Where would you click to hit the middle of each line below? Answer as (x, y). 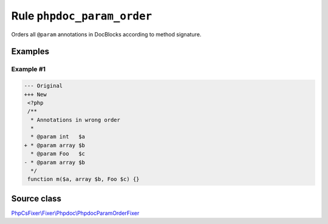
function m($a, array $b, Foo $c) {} (84, 179)
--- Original (43, 86)
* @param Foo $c (58, 154)
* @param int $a (58, 137)
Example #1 (28, 69)
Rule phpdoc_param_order (82, 16)
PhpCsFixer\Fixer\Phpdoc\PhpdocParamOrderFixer (75, 213)
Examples (30, 52)
